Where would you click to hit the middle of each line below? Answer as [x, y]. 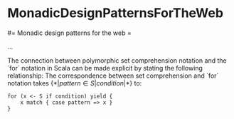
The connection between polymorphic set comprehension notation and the [117, 60]
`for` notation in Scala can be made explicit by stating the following [105, 68]
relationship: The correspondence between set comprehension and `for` [113, 76]
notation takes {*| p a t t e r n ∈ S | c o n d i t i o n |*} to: [75, 83]
